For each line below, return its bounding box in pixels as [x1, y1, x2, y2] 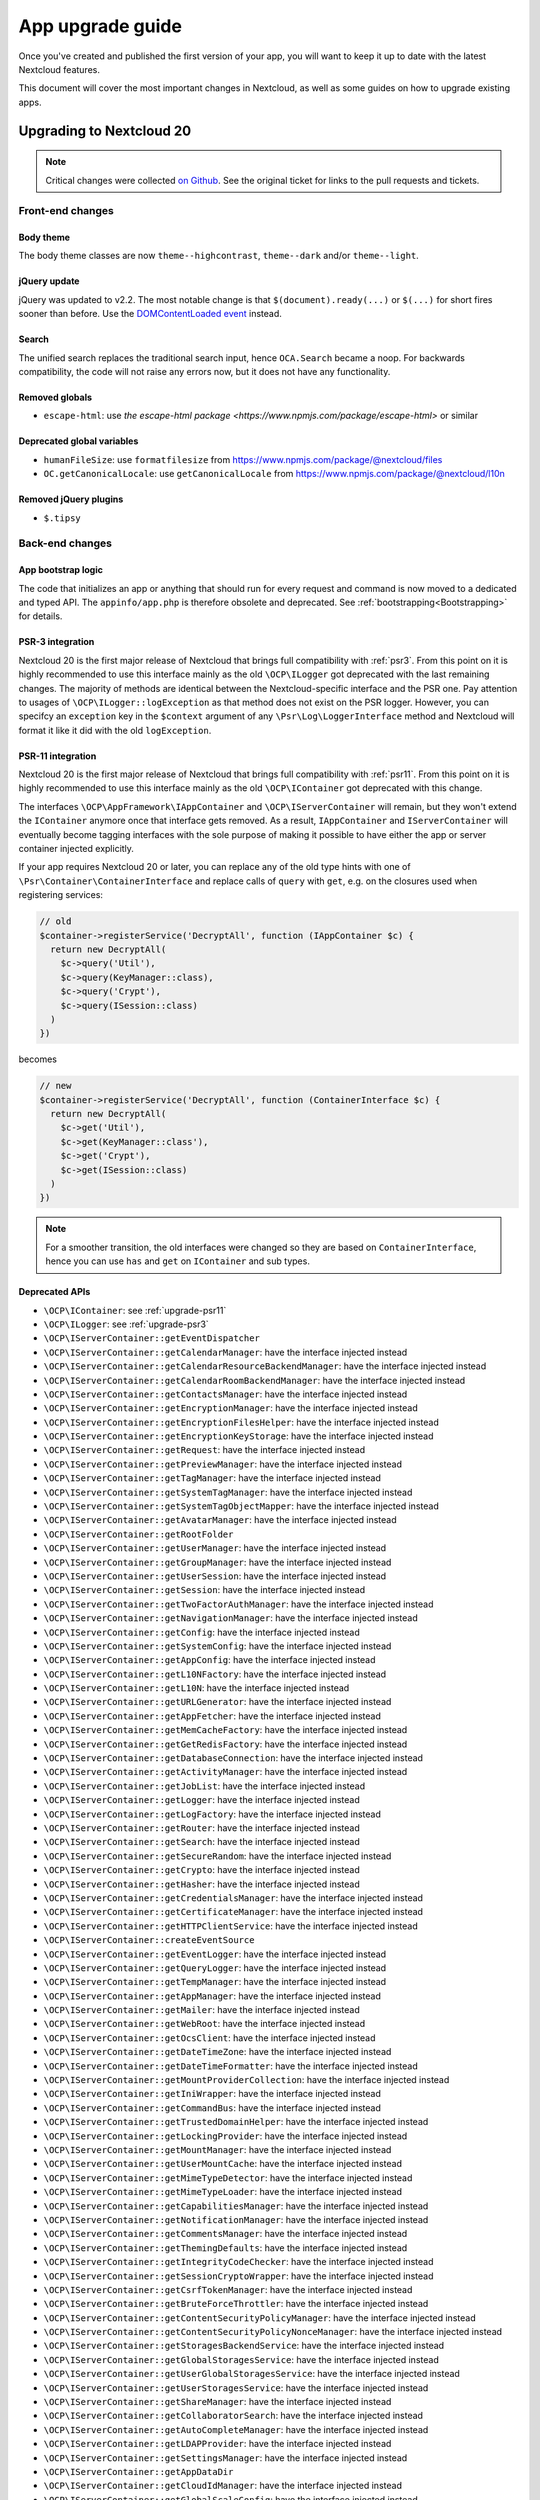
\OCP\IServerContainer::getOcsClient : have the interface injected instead [43, 2031, 376, 2044]
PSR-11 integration [18, 750, 97, 762]
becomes [18, 1053, 57, 1065]
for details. [18, 610, 63, 622]
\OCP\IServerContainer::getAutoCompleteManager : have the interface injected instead [43, 2423, 429, 2435]
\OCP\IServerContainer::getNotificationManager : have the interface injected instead [43, 2213, 429, 2225]
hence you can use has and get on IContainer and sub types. [45, 1255, 310, 1267]
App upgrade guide [18, 15, 182, 37]
